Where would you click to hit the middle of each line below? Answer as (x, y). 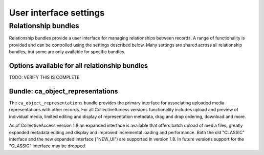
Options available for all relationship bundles (78, 66)
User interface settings (57, 13)
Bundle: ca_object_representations (64, 91)
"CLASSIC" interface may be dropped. (48, 146)
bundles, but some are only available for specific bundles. (67, 52)
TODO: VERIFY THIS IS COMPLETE (44, 77)
